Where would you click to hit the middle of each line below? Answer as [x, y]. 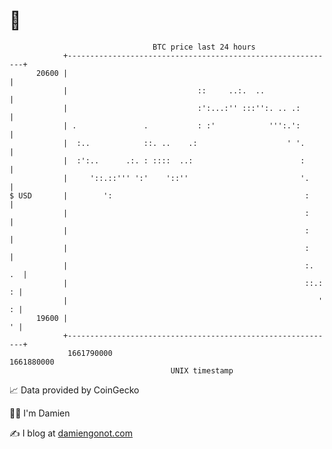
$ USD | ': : [159, 195]
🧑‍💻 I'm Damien [40, 413]
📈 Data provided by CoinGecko [74, 390]
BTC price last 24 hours [204, 47]
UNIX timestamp [202, 370]
